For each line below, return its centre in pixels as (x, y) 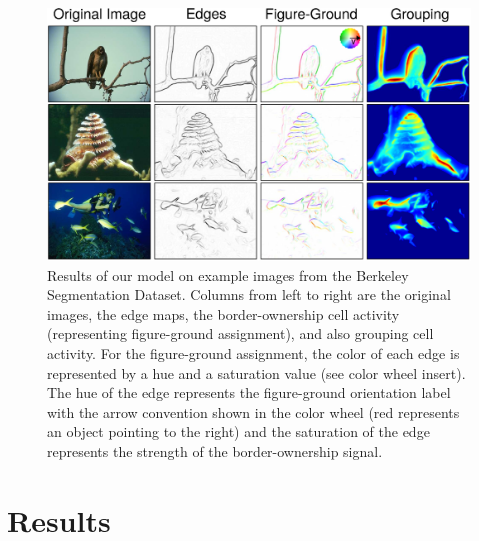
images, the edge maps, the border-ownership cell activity (223, 313)
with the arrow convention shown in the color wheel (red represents (253, 411)
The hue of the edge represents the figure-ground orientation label (249, 392)
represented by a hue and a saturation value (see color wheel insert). (256, 372)
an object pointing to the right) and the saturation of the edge (238, 431)
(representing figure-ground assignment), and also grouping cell (240, 333)
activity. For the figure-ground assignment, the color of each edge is (253, 352)
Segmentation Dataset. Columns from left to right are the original (249, 294)
